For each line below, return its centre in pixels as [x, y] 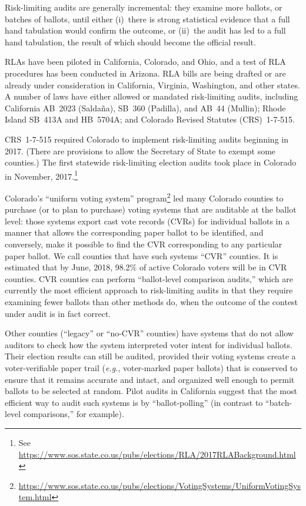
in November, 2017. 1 [41, 175]
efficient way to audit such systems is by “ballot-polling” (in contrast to [134, 402]
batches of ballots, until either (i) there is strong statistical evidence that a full [147, 19]
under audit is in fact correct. [58, 313]
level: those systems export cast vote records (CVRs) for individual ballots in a [147, 221]
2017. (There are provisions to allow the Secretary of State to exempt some [140, 151]
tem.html [35, 497]
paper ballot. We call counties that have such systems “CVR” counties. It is [142, 255]
